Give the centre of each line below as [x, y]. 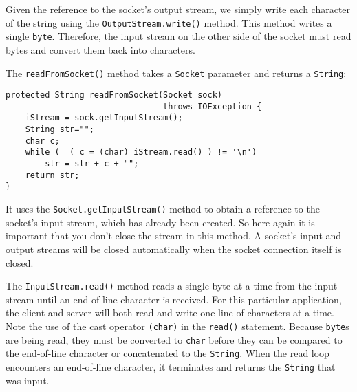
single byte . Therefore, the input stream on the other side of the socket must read [178, 36]
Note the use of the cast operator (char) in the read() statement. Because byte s [177, 326]
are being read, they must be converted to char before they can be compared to [174, 339]
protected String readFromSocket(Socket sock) [114, 95]
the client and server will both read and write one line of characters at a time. [170, 313]
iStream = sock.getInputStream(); [104, 118]
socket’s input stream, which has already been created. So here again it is [160, 222]
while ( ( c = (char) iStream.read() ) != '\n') [141, 152]
